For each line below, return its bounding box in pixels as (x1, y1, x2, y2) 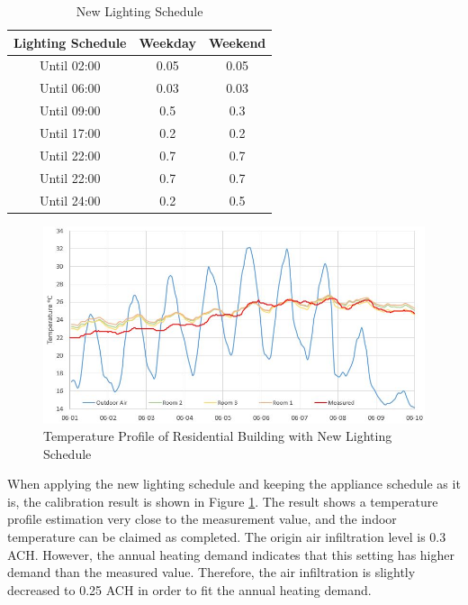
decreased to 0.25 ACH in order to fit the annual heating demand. (7, 580, 372, 599)
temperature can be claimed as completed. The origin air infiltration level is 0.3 (7, 527, 446, 546)
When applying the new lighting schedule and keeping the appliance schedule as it (7, 474, 461, 493)
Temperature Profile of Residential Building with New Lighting (43, 426, 392, 445)
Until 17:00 (39, 123, 101, 142)
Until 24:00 (39, 190, 101, 209)
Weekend (208, 32, 266, 51)
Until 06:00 (39, 78, 101, 97)
